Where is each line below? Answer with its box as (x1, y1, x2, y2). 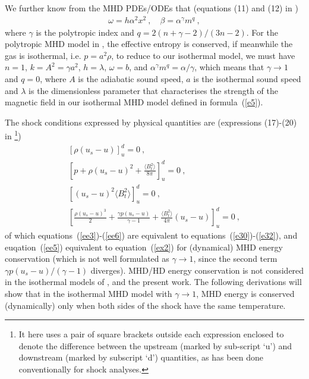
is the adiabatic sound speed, (78, 73, 184, 85)
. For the (246, 26, 278, 38)
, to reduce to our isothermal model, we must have (111, 49, 295, 61)
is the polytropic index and (36, 26, 134, 38)
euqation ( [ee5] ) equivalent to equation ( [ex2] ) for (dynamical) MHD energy (5, 240, 283, 253)
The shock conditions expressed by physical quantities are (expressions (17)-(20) (5, 115, 297, 128)
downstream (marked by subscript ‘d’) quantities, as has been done (18, 351, 264, 364)
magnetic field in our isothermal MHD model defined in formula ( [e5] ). (5, 96, 263, 108)
